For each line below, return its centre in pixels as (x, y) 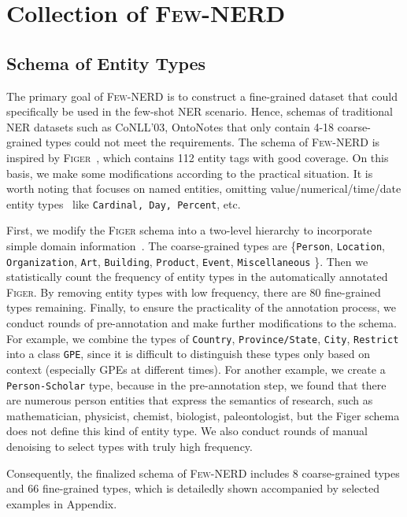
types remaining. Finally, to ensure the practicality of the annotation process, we (201, 307)
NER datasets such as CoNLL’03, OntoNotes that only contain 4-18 (170, 126)
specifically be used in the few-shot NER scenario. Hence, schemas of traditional (200, 111)
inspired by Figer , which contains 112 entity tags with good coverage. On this (198, 157)
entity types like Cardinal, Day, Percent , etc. (124, 203)
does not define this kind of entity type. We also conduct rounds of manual (187, 431)
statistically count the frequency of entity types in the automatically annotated (197, 277)
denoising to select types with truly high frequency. (129, 447)
